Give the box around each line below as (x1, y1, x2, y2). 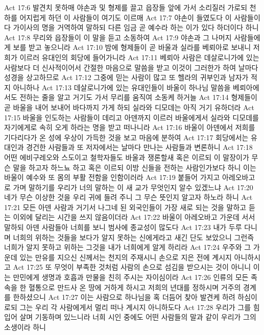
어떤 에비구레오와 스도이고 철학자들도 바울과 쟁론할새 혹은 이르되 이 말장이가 (4, 151, 249, 162)
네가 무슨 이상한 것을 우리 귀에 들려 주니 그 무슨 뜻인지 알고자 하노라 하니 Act (4, 192, 253, 202)
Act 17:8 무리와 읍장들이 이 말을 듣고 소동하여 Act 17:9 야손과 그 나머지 (4, 32, 232, 42)
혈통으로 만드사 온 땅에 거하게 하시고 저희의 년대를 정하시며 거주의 (28, 281, 241, 292)
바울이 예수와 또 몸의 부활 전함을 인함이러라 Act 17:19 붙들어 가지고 (4, 172, 220, 183)
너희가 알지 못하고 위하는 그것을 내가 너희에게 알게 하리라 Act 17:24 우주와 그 (4, 242, 251, 252)
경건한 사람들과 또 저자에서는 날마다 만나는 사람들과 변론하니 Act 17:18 (26, 142, 253, 152)
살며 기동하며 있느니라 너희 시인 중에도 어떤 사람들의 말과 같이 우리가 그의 (19, 312, 256, 322)
